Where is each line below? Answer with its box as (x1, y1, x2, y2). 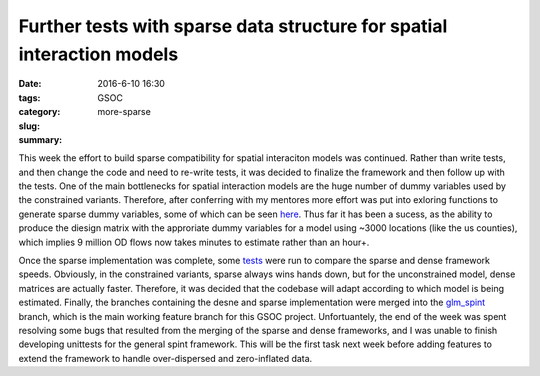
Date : (18, 78, 42, 90)
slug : (18, 120, 40, 132)
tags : (18, 91, 41, 104)
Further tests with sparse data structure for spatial (18, 15, 448, 37)
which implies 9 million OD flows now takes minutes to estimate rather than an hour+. (18, 236, 370, 248)
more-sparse (97, 106, 152, 118)
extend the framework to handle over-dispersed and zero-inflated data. (18, 352, 313, 364)
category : (18, 106, 61, 118)
